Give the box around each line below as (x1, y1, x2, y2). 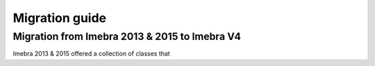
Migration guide (12, 10, 107, 25)
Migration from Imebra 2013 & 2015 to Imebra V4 (12, 30, 241, 43)
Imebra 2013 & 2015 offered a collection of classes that (12, 49, 170, 58)
